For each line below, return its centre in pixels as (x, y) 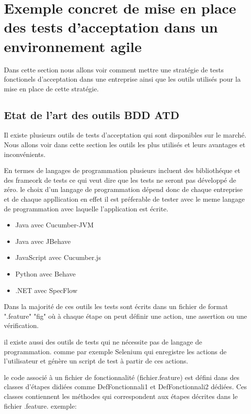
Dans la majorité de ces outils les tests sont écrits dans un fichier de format (116, 306)
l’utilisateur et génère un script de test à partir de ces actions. (96, 361)
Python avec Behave (45, 274)
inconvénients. (25, 154)
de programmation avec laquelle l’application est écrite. (86, 208)
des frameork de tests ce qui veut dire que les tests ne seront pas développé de (120, 180)
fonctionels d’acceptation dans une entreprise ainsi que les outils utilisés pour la (122, 79)
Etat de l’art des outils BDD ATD (92, 114)
